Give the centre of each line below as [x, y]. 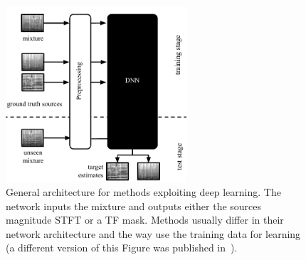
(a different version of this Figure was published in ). [122, 248]
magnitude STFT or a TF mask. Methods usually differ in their [145, 220]
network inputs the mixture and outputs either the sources [134, 206]
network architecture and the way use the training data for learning [153, 233]
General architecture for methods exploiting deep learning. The [143, 191]
